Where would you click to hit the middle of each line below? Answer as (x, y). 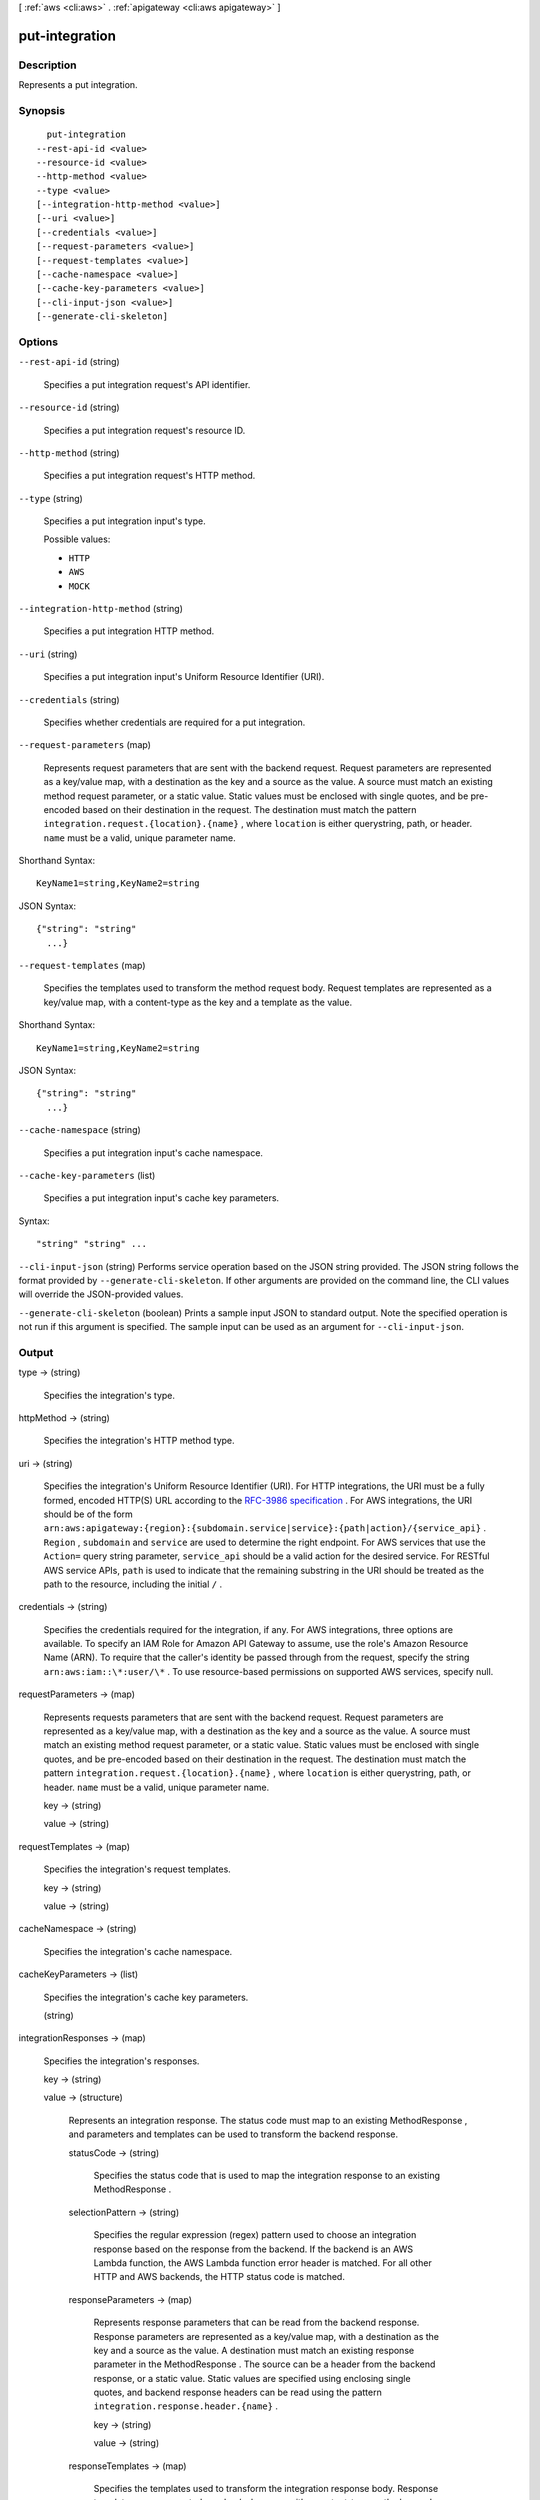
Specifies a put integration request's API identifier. (147, 384)
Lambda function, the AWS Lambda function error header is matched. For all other (262, 2262)
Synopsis (41, 110)
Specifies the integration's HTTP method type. (139, 1441)
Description (47, 65)
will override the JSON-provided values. (101, 1294)
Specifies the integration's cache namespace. (138, 1951)
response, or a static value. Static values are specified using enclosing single (252, 2378)
